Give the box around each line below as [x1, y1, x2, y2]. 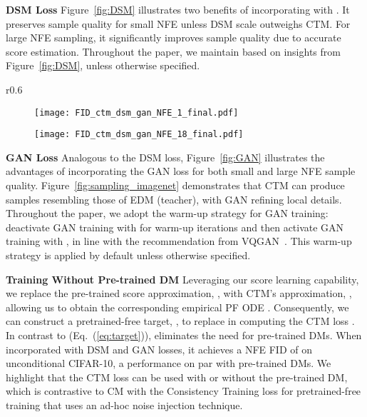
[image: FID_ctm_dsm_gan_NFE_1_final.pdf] [34, 107, 239, 118]
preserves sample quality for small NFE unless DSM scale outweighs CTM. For [6, 16, 351, 31]
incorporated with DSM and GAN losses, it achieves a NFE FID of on [6, 341, 313, 356]
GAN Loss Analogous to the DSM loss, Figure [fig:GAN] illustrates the [6, 149, 325, 164]
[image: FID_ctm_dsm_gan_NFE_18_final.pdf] [34, 129, 244, 140]
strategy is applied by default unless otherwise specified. [6, 248, 251, 263]
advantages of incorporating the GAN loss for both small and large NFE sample [6, 164, 356, 179]
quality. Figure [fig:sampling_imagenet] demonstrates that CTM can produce [6, 178, 345, 193]
